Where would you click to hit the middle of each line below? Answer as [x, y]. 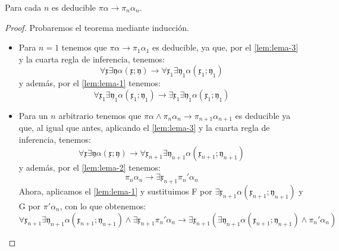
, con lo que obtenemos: [103, 206]
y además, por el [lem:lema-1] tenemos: [90, 83]
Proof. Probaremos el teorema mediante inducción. [97, 27]
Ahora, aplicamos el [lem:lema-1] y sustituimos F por [115, 191]
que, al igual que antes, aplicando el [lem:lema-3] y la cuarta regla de [144, 128]
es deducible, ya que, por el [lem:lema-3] [225, 47]
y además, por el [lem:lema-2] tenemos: [90, 167]
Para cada [23, 7]
